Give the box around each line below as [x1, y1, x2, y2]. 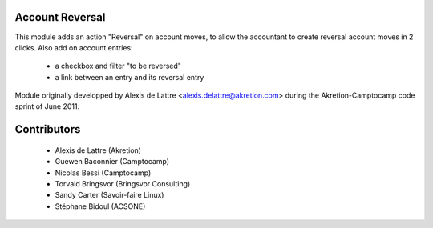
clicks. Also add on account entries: [14, 42, 133, 52]
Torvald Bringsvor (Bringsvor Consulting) [55, 179, 191, 189]
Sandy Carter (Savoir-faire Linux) [55, 190, 164, 200]
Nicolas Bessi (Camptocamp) [55, 168, 152, 178]
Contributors [14, 122, 81, 136]
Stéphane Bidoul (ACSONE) [55, 201, 146, 211]
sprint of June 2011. [14, 102, 80, 111]
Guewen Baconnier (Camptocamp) [55, 157, 170, 166]
